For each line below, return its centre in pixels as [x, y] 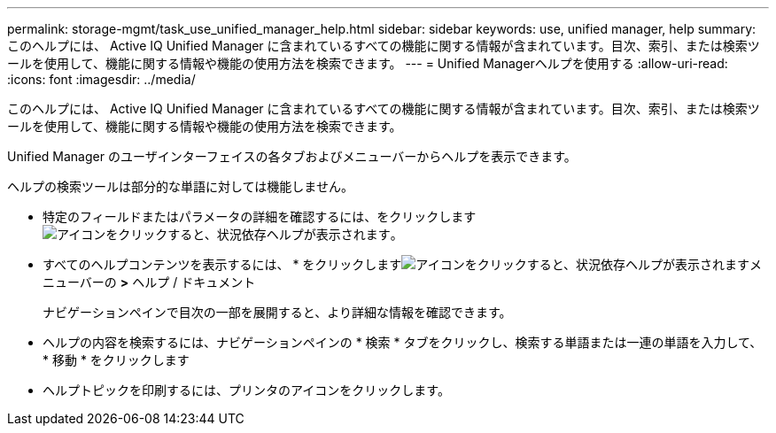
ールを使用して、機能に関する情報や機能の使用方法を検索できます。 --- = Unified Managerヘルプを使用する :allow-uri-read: [368, 63]
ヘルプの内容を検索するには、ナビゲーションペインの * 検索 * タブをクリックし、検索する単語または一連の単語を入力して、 [403, 342]
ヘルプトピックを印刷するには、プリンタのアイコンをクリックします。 [246, 390]
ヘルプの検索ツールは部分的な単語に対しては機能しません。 [180, 186]
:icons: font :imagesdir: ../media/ [101, 79]
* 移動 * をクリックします [116, 360]
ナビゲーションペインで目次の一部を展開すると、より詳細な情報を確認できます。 [277, 312]
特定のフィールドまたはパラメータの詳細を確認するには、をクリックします [260, 216]
